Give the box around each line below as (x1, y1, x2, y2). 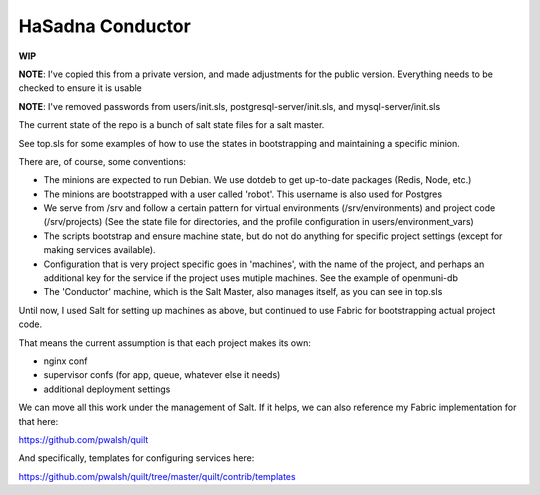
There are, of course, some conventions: (18, 155, 187, 167)
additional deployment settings (43, 383, 171, 395)
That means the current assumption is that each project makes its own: (18, 336, 312, 349)
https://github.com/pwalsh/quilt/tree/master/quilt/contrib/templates (18, 470, 296, 482)
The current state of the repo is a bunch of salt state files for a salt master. (18, 119, 325, 131)
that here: (18, 415, 59, 427)
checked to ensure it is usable (18, 82, 142, 94)
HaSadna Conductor (18, 15, 192, 37)
